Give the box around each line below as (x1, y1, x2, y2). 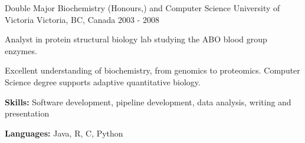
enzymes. (5, 44, 37, 56)
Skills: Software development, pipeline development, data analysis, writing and (5, 95, 291, 108)
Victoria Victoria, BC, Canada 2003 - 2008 (5, 13, 160, 25)
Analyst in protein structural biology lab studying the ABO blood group (5, 33, 267, 45)
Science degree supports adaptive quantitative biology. (5, 75, 201, 88)
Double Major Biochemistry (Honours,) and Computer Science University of (5, 2, 280, 14)
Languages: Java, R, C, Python (5, 127, 123, 139)
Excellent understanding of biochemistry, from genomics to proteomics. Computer (5, 64, 300, 77)
